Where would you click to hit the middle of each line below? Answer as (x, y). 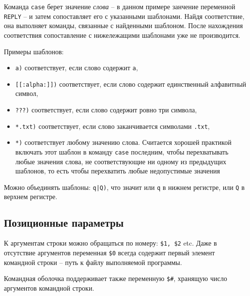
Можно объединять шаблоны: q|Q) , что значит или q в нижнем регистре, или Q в (124, 187)
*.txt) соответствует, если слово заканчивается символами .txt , (112, 126)
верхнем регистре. (31, 196)
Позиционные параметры (64, 223)
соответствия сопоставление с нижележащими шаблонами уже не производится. (122, 35)
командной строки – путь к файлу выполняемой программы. (93, 262)
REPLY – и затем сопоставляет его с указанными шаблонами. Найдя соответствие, (124, 16)
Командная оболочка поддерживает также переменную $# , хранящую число (116, 278)
